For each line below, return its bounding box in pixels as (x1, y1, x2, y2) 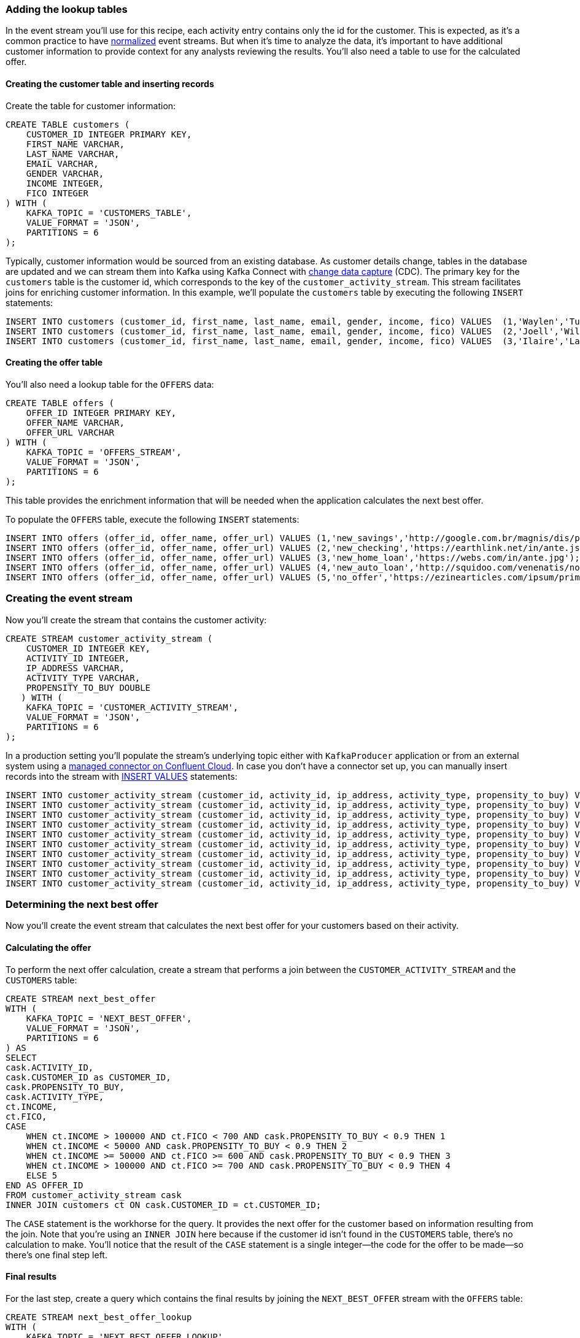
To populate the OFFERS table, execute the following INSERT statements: (6, 513, 300, 525)
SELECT (6, 1052, 37, 1063)
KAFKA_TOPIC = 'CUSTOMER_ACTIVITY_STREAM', (26, 702, 239, 712)
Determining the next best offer (6, 898, 158, 910)
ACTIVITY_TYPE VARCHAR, (26, 672, 141, 683)
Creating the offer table (6, 357, 103, 368)
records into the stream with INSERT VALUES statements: (6, 771, 238, 782)
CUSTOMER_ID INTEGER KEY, (26, 643, 151, 653)
